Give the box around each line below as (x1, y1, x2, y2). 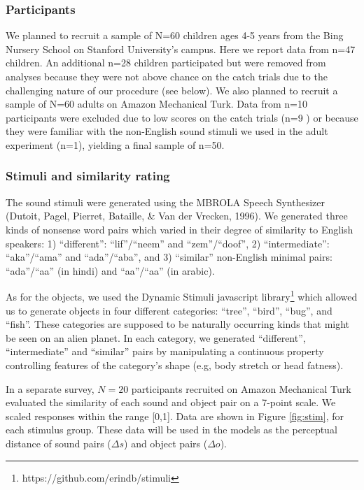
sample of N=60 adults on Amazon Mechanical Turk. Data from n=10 (6, 96, 307, 111)
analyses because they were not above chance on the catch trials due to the (6, 69, 328, 83)
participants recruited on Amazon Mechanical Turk (131, 381, 351, 396)
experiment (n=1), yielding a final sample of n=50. (6, 137, 225, 152)
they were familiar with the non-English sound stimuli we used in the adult (6, 124, 328, 138)
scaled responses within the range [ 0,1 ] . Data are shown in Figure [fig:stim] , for (6, 408, 344, 423)
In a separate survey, (6, 381, 94, 396)
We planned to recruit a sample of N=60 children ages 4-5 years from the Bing (6, 28, 344, 43)
